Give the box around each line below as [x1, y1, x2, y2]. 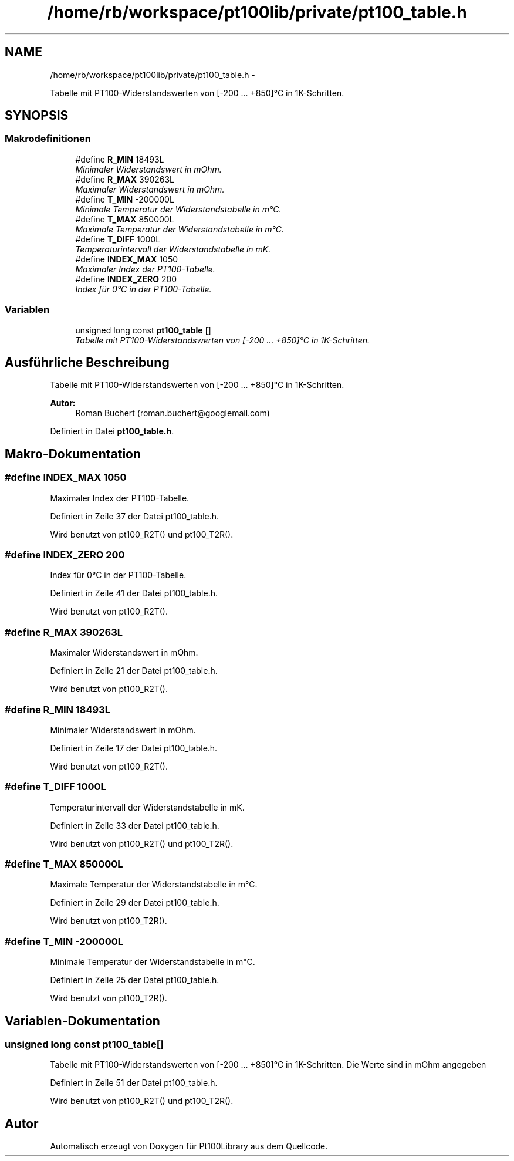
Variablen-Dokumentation [5, 1013, 160, 1028]
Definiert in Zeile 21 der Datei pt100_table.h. [50, 666, 218, 676]
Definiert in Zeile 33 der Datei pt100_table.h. [50, 820, 219, 831]
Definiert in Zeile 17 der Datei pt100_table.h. [50, 743, 218, 753]
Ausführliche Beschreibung [5, 355, 170, 370]
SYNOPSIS [5, 108, 69, 123]
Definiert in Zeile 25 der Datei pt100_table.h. [50, 975, 219, 986]
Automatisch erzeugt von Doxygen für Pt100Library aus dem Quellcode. [50, 1141, 328, 1152]
